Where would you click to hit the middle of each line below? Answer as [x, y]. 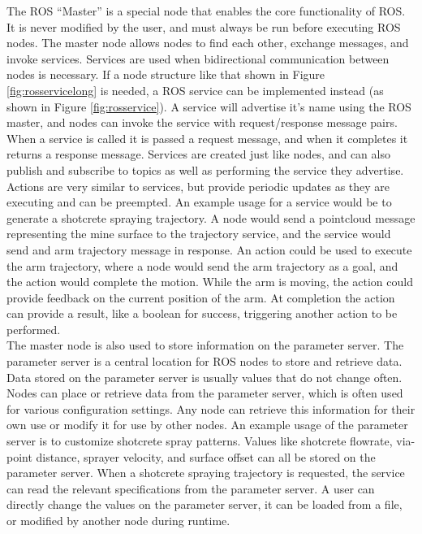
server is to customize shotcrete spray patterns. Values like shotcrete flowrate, [200, 441]
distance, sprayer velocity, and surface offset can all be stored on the [206, 456]
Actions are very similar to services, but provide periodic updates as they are [198, 186]
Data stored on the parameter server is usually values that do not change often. [205, 377]
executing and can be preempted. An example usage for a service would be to [199, 202]
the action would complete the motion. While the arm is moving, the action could [210, 282]
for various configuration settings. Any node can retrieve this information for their [211, 408]
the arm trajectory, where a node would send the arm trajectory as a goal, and [202, 265]
